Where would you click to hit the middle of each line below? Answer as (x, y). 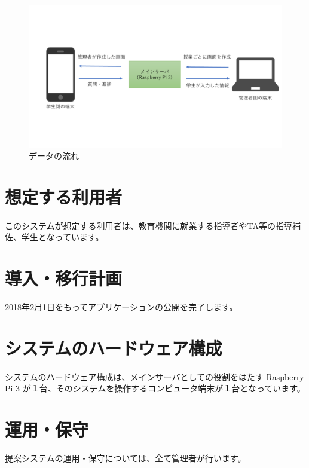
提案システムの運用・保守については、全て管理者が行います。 (126, 458)
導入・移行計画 (64, 278)
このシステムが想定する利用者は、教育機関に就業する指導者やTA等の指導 (149, 225)
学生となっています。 (62, 237)
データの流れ (54, 156)
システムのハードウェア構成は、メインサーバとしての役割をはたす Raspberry (154, 376)
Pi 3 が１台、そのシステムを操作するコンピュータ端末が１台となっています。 (155, 388)
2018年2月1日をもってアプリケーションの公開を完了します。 (121, 307)
